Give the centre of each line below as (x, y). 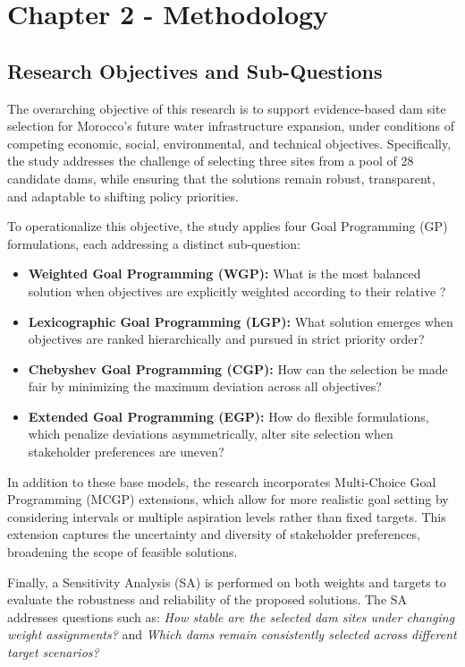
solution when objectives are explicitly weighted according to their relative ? (237, 291)
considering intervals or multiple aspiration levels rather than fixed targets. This (227, 516)
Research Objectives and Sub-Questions (195, 70)
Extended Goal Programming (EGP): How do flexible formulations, (228, 416)
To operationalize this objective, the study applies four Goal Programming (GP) (228, 226)
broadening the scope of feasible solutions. (123, 552)
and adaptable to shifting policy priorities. (123, 196)
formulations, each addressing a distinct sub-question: (154, 243)
